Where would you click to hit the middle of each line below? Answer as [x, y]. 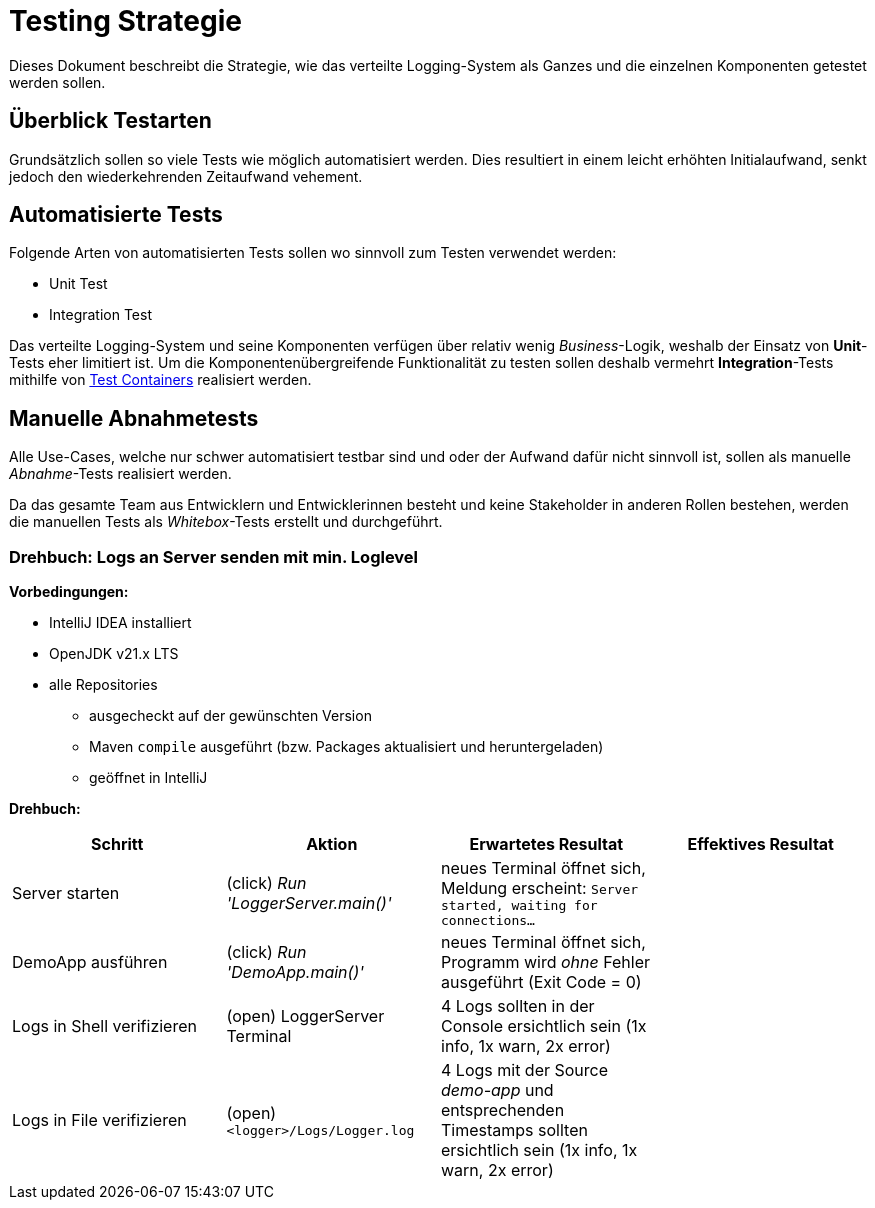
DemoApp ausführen [90, 962]
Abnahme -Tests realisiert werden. [120, 474]
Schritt [117, 844]
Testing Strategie [125, 21]
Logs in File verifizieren [99, 1120]
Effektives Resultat [760, 844]
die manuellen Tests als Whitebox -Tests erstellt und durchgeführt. [226, 522]
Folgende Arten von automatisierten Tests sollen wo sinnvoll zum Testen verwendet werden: [313, 253]
